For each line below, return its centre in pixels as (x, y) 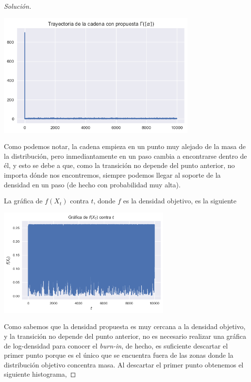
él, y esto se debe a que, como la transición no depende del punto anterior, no (119, 165)
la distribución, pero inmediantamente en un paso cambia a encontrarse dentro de (125, 156)
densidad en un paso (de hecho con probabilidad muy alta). (92, 184)
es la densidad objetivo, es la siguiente (180, 201)
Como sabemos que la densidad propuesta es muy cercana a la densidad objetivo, (125, 326)
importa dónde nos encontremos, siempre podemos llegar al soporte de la (112, 174)
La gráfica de (23, 201)
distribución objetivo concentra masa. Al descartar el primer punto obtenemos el (124, 364)
